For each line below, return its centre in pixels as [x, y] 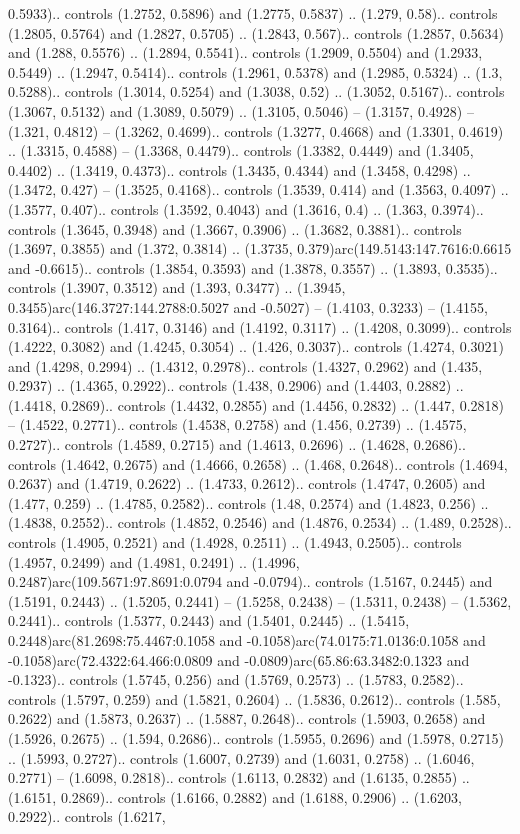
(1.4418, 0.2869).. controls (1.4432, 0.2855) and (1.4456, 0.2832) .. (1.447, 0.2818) [256, 404]
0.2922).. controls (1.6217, [87, 816]
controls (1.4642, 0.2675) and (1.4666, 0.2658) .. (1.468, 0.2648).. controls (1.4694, [258, 463]
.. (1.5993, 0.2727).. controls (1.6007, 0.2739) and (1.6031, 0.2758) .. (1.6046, [241, 757]
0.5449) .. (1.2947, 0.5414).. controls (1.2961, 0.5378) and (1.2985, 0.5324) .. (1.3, [255, 71]
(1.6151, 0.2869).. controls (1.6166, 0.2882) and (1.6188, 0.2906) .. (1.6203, [235, 796]
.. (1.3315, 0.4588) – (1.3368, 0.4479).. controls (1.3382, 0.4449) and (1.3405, [241, 150]
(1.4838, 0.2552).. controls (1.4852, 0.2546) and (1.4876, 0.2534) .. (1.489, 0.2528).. [260, 522]
